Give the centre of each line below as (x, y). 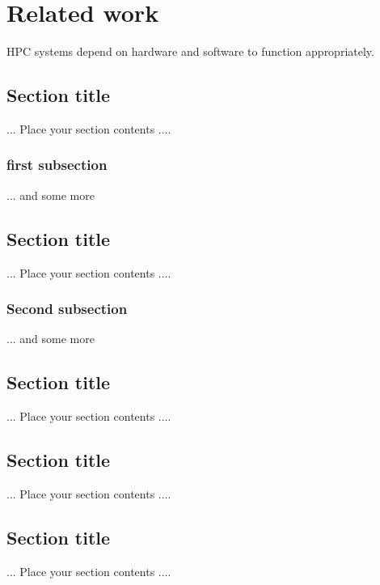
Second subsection (67, 309)
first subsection (57, 165)
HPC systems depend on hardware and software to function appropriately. (190, 51)
